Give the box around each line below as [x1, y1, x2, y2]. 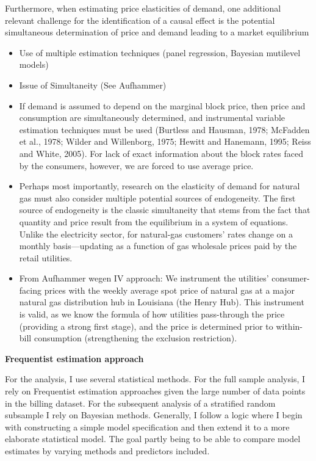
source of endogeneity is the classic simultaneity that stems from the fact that [19, 203, 311, 216]
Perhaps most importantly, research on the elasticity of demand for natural [19, 180, 300, 192]
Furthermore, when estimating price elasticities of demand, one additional [5, 2, 281, 14]
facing [19, 283, 41, 296]
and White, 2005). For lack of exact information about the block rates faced [19, 147, 303, 159]
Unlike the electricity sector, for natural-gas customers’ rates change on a [19, 227, 293, 240]
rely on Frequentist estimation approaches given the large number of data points [5, 385, 306, 397]
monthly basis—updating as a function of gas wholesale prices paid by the [19, 239, 297, 252]
